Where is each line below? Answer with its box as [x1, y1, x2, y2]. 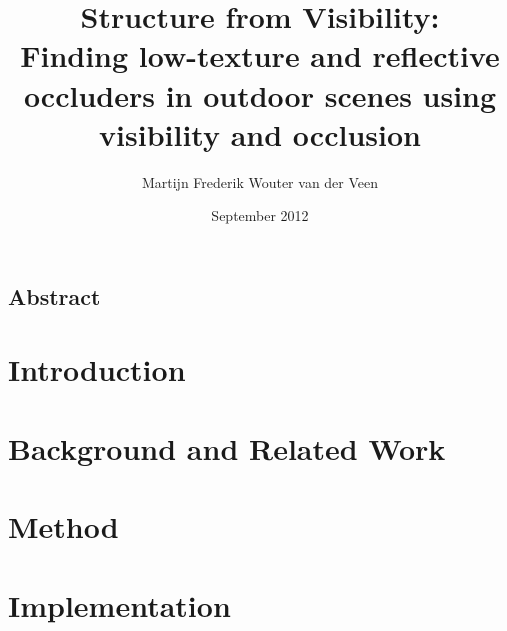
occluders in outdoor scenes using [23, 74, 497, 115]
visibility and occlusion [99, 113, 421, 154]
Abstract [8, 280, 101, 311]
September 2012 [211, 205, 309, 226]
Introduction [8, 349, 186, 390]
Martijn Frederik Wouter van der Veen [141, 171, 379, 192]
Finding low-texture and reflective [20, 35, 500, 76]
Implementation [8, 584, 231, 625]
